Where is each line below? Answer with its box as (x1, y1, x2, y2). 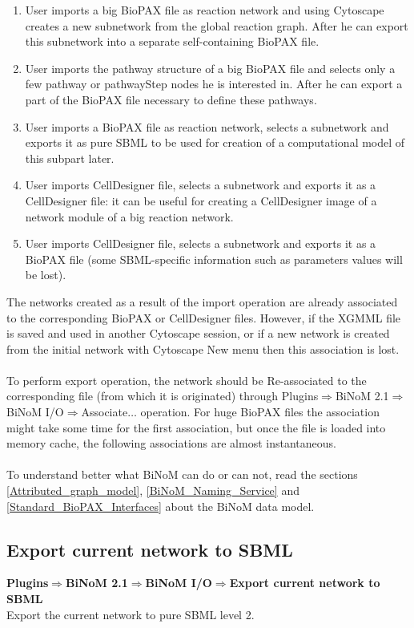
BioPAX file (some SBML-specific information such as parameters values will (25, 250, 403, 267)
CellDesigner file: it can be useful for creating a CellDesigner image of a (25, 192, 377, 209)
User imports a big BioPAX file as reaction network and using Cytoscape (25, 2, 384, 18)
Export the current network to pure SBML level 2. (6, 606, 255, 622)
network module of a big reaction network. (25, 208, 234, 225)
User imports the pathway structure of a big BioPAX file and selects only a (25, 59, 396, 76)
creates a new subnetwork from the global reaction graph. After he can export (25, 17, 408, 34)
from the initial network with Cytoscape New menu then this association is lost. (6, 340, 400, 357)
